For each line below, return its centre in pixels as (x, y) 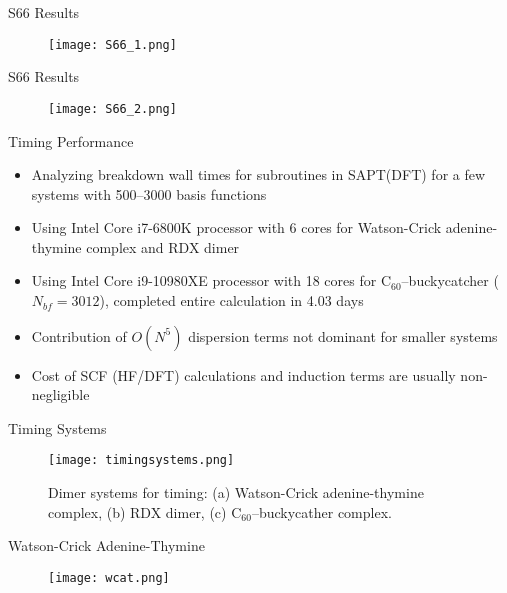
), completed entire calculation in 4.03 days (231, 300)
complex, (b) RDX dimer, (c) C (145, 511)
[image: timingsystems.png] (141, 460)
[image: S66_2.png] (112, 108)
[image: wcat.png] (109, 577)
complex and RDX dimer (163, 246)
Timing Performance (71, 140)
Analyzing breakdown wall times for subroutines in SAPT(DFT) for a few (258, 174)
